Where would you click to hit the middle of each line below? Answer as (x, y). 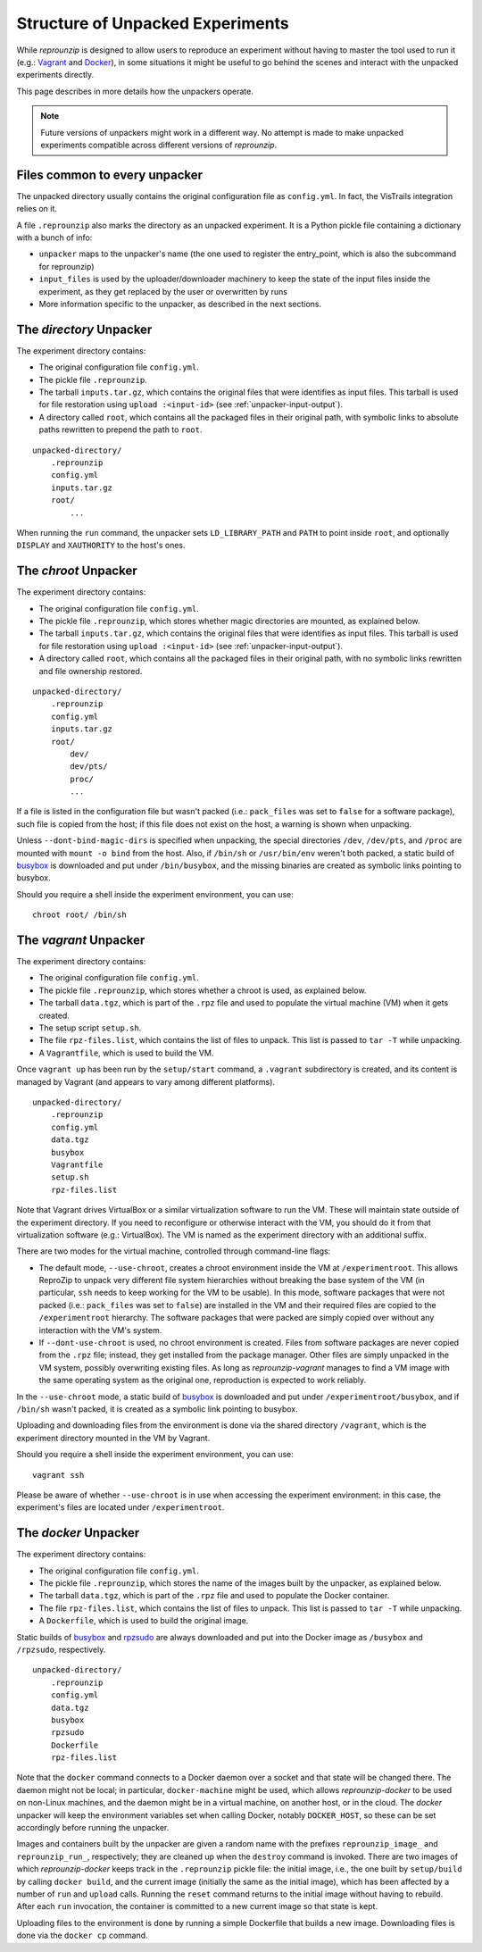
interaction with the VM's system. (100, 1330)
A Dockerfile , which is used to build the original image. (144, 1621)
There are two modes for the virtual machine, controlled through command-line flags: (174, 1251)
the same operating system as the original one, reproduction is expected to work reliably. (202, 1381)
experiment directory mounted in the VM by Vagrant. (113, 1438)
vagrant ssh (58, 1475)
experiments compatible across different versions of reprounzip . (159, 145)
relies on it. (37, 209)
